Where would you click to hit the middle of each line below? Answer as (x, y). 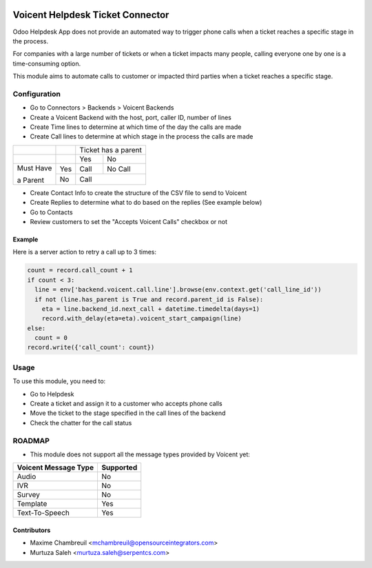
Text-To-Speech (43, 513)
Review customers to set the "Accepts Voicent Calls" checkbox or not (128, 221)
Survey (29, 495)
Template (32, 504)
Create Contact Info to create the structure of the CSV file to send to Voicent (138, 192)
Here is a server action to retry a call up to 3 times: (84, 252)
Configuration (37, 94)
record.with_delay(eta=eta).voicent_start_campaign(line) (142, 318)
